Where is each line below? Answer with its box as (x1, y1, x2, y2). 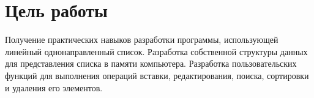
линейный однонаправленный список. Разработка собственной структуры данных (5, 45, 308, 58)
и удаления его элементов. (5, 81, 103, 94)
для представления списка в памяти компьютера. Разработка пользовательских (5, 57, 297, 70)
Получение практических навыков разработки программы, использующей (5, 33, 278, 46)
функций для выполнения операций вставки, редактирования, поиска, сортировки (5, 69, 309, 81)
